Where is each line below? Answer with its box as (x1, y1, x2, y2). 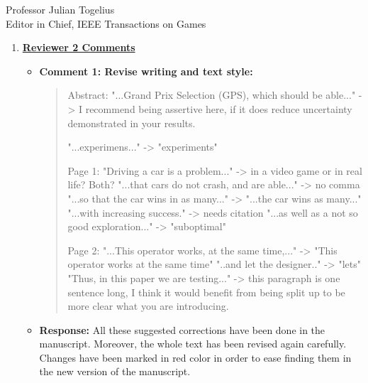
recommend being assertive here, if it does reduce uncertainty (85, 101, 352, 116)
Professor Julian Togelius (6, 2, 115, 16)
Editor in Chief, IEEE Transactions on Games (6, 16, 206, 31)
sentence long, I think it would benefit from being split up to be (67, 284, 345, 299)
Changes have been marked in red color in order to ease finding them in (39, 350, 352, 365)
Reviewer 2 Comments (22, 40, 135, 55)
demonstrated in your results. (67, 115, 196, 130)
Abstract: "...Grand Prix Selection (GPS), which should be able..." (67, 87, 356, 102)
